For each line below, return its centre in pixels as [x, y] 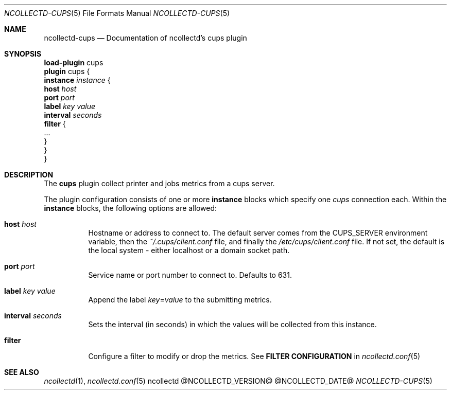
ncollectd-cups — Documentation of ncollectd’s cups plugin [145, 38]
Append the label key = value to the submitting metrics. [180, 300]
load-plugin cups [74, 62]
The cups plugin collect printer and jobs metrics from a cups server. [159, 183]
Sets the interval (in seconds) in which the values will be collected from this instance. [232, 324]
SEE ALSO [22, 372]
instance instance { [77, 80]
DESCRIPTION [29, 175]
